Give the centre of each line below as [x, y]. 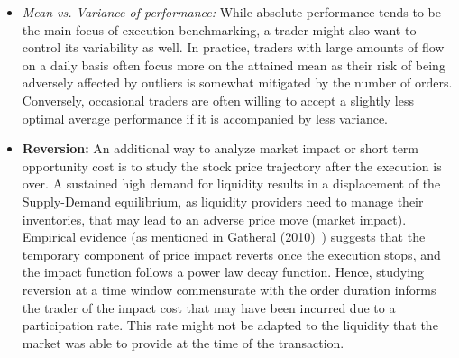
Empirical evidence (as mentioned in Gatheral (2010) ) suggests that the [224, 237]
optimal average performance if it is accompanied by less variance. [205, 118]
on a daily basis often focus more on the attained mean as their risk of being [234, 64]
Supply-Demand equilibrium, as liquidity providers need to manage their [223, 201]
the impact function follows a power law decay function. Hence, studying [223, 272]
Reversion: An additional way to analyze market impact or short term [220, 148]
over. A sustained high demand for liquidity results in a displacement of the [231, 184]
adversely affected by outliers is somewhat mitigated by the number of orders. [237, 83]
